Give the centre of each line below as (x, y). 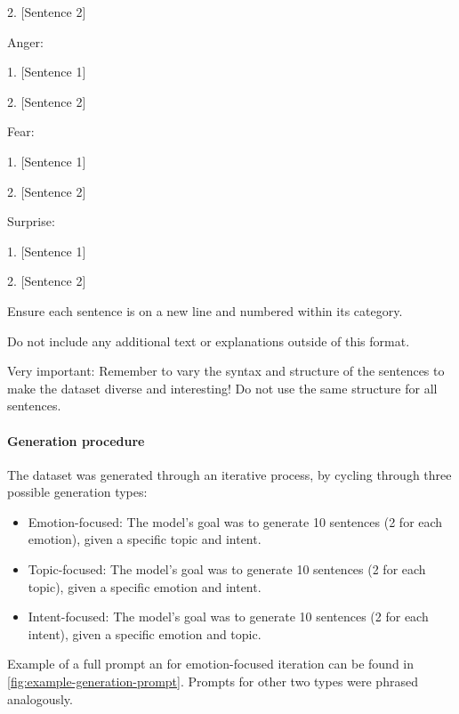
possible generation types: (77, 492)
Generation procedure (76, 440)
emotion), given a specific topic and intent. (145, 539)
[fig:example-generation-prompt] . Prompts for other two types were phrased (213, 682)
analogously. (40, 698)
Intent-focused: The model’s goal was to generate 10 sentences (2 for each (228, 617)
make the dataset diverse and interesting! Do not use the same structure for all (222, 388)
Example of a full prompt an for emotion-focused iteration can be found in (211, 664)
